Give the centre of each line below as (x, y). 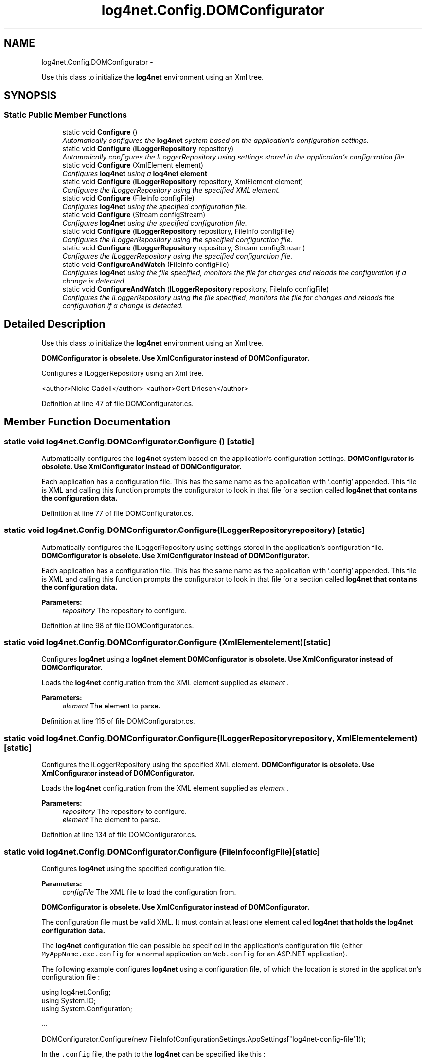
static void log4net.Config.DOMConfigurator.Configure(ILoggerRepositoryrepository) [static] (185, 530)
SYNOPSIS (30, 96)
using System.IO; (69, 1000)
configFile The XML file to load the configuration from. (149, 892)
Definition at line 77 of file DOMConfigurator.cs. (117, 513)
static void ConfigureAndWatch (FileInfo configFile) (146, 264)
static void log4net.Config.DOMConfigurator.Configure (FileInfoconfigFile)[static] (162, 852)
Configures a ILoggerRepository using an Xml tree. (123, 373)
